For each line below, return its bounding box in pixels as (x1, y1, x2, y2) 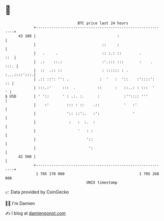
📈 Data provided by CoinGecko (5, 189, 69, 195)
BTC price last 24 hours (78, 21, 129, 26)
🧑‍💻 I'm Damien (5, 200, 35, 206)
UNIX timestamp (86, 180, 118, 185)
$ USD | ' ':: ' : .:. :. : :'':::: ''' (5, 94, 148, 99)
